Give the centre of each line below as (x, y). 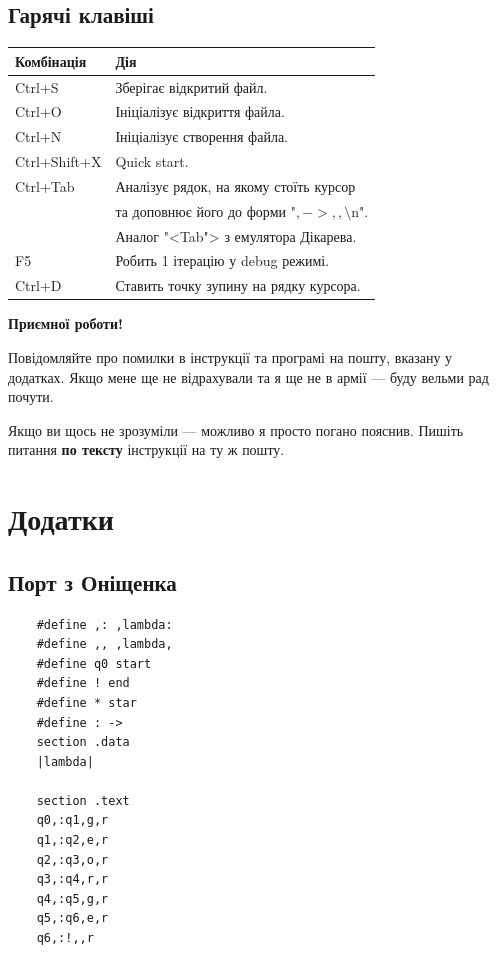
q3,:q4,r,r (72, 879)
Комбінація (51, 60)
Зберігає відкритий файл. (191, 86)
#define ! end (83, 683)
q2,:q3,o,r (72, 859)
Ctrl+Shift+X (58, 161)
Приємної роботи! (65, 323)
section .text (83, 800)
